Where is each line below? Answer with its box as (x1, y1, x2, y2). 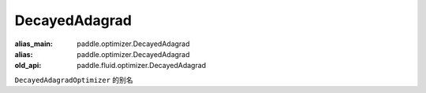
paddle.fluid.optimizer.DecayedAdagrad (77, 61, 207, 70)
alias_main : (14, 39, 53, 48)
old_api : (14, 61, 42, 70)
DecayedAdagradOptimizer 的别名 (14, 75, 133, 84)
